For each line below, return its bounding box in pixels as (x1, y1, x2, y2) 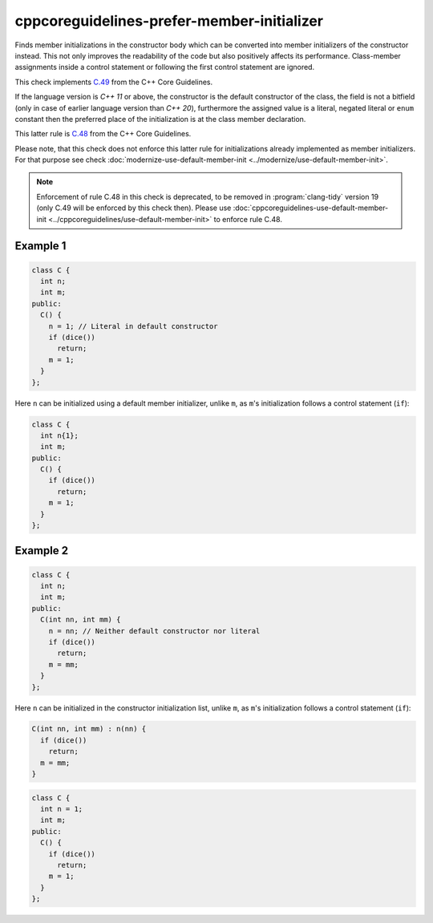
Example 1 (14, 239, 67, 253)
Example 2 (14, 544, 68, 557)
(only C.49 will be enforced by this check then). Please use (36, 203, 232, 213)
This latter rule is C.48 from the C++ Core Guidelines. (14, 129, 192, 139)
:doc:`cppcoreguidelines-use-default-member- (233, 203, 389, 213)
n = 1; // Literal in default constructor (48, 322, 218, 330)
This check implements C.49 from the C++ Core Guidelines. (14, 77, 212, 87)
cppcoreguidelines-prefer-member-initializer (14, 12, 324, 30)
